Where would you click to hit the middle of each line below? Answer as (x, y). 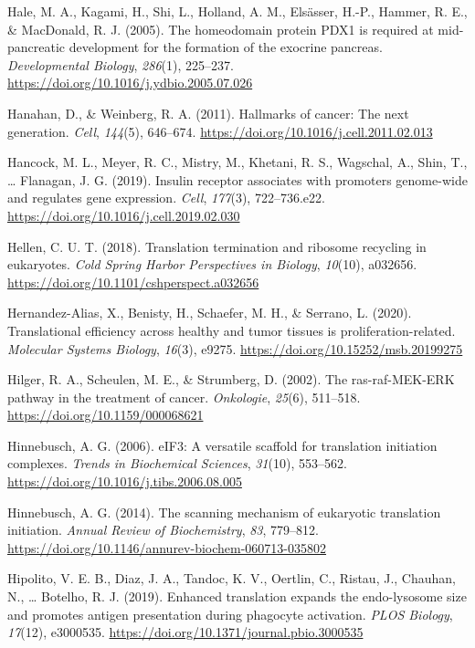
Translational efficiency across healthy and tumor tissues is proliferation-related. (232, 330)
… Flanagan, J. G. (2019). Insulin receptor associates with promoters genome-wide (237, 179)
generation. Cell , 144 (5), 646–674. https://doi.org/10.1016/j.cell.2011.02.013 (220, 131)
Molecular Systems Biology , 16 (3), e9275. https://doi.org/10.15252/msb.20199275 (235, 348)
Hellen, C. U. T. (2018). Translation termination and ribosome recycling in (217, 246)
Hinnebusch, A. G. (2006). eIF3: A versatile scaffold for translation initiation (222, 445)
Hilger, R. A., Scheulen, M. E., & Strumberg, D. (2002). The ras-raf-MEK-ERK (231, 379)
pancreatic (37, 47)
